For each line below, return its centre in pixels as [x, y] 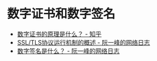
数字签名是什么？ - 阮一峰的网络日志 [68, 51]
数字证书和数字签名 [61, 14]
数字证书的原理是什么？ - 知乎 [59, 34]
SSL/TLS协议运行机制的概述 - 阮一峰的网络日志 [83, 42]
